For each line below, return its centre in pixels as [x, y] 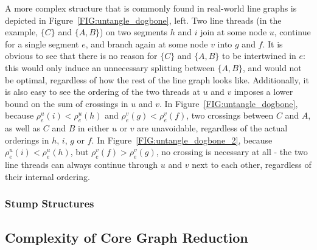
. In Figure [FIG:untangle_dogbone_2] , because [182, 140]
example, [22, 32]
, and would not [272, 67]
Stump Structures [50, 203]
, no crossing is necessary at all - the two [232, 152]
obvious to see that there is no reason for [81, 56]
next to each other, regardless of [252, 165]
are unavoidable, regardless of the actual [212, 128]
